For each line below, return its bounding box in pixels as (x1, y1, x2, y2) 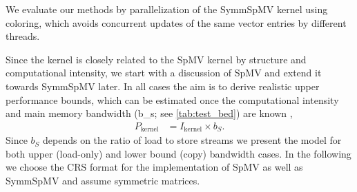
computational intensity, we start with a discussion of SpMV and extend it (6, 65, 322, 80)
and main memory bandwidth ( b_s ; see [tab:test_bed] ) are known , (6, 106, 293, 120)
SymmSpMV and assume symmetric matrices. (6, 173, 200, 188)
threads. (6, 29, 40, 43)
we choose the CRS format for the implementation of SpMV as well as (6, 160, 303, 174)
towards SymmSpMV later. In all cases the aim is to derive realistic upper (6, 78, 320, 93)
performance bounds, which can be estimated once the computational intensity (6, 92, 339, 107)
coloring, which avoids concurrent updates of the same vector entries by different (6, 15, 347, 30)
